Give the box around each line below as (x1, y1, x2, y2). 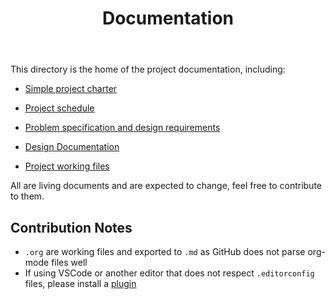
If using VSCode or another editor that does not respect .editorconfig (24, 267, 315, 279)
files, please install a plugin (24, 278, 137, 289)
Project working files (24, 160, 110, 172)
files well (51, 257, 88, 268)
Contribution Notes (10, 219, 133, 236)
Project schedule (24, 102, 95, 114)
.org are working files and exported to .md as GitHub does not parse (24, 246, 306, 257)
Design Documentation (24, 141, 120, 153)
